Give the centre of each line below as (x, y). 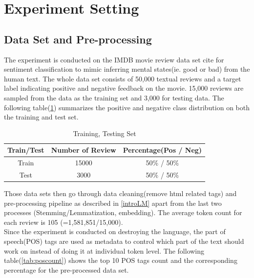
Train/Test (26, 150)
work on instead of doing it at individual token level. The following (104, 250)
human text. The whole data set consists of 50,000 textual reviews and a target (123, 78)
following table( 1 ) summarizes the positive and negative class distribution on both (127, 107)
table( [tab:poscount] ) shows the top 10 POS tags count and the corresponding (121, 260)
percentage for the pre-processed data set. (66, 269)
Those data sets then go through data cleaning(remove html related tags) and (120, 193)
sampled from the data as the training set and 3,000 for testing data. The (114, 97)
